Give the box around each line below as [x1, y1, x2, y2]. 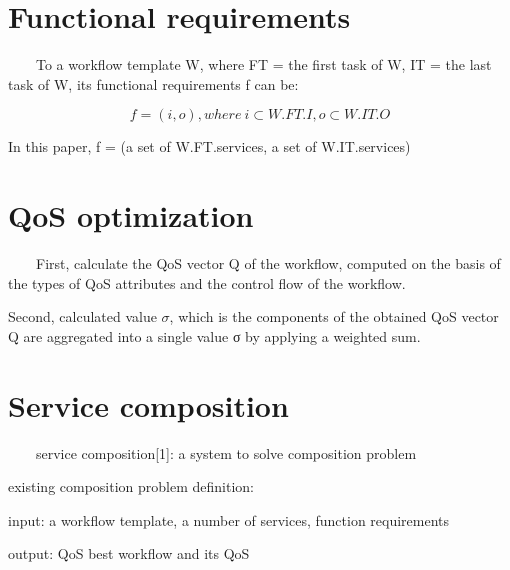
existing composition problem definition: [8, 476, 255, 497]
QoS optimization [8, 195, 254, 236]
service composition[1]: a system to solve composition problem [35, 442, 417, 463]
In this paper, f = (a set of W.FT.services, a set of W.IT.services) [8, 136, 411, 157]
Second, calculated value [8, 306, 157, 327]
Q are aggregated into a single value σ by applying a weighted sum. [8, 325, 421, 346]
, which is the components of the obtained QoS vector [169, 306, 499, 327]
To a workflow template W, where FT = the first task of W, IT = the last [35, 54, 492, 75]
